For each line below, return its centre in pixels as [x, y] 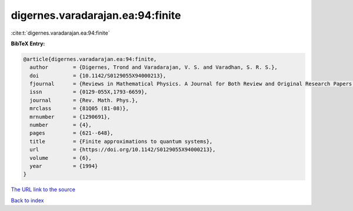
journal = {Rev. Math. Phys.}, [84, 100]
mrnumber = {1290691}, [70, 117]
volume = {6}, [61, 158]
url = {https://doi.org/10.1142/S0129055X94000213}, [123, 150]
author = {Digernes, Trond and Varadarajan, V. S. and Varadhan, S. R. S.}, [154, 67]
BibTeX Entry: [28, 43]
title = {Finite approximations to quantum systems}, [121, 141]
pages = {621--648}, [72, 133]
